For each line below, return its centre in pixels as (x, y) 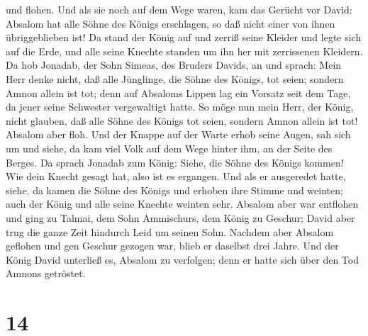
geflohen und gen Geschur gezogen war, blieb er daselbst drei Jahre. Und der (172, 246)
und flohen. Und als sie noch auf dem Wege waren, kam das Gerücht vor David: (179, 9)
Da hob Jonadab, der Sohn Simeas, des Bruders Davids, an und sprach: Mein (174, 65)
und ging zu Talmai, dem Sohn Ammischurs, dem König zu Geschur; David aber (180, 217)
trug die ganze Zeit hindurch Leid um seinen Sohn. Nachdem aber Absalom (170, 231)
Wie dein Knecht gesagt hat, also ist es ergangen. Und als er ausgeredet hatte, (176, 176)
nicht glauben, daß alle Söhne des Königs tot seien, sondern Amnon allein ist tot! (182, 120)
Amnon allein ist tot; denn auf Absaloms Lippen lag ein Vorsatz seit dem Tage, (178, 93)
